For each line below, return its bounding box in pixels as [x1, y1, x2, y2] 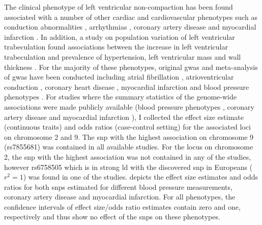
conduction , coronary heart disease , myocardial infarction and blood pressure [4, 81, 249, 92]
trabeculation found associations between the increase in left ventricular [4, 41, 228, 52]
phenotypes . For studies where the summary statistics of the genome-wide [4, 91, 237, 102]
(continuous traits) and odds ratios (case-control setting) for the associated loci [4, 121, 251, 132]
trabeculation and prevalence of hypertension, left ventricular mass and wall [4, 51, 241, 62]
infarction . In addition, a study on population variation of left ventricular [4, 31, 235, 42]
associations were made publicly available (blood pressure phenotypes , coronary [4, 101, 254, 112]
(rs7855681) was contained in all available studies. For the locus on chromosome [4, 141, 253, 152]
